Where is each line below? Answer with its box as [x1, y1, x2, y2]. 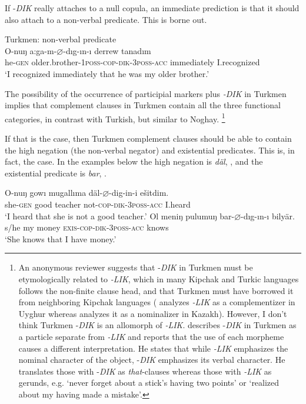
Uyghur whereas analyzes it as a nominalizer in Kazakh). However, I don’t [18, 307, 287, 319]
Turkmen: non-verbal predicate [5, 33, 117, 45]
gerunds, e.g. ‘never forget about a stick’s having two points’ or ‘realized [18, 376, 280, 389]
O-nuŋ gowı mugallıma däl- [5, 186, 103, 199]
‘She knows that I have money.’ [5, 232, 117, 245]
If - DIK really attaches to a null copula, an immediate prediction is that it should [5, 2, 300, 14]
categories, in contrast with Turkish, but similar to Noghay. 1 [5, 111, 225, 125]
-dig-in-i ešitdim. [109, 186, 169, 199]
